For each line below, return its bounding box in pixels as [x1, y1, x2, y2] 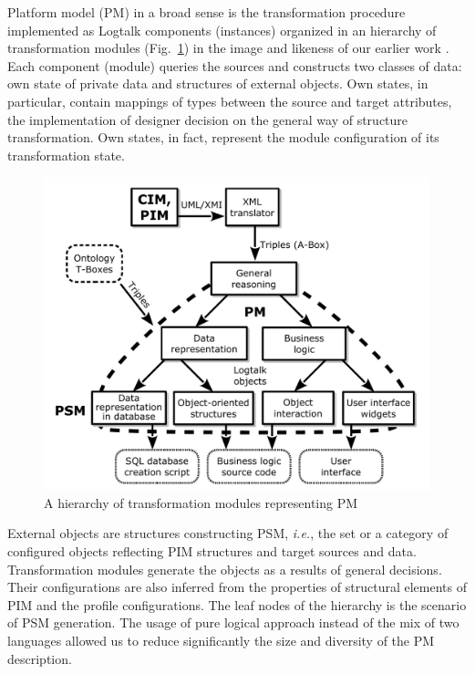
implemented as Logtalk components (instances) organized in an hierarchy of [7, 20, 437, 39]
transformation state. [7, 145, 125, 164]
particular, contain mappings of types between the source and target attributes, [7, 91, 452, 110]
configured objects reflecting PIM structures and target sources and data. [7, 541, 417, 560]
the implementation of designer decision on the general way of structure [7, 109, 408, 129]
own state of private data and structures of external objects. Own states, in [7, 74, 429, 93]
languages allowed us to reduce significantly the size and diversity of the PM [7, 630, 435, 649]
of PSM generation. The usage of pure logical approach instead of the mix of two [7, 613, 460, 632]
